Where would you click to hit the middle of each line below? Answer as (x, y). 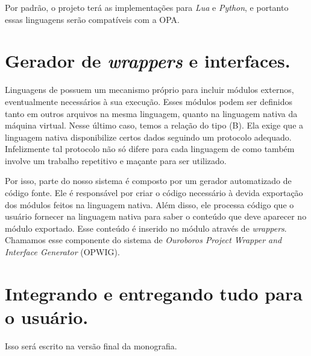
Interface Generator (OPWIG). (62, 252)
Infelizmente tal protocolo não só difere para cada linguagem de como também (150, 149)
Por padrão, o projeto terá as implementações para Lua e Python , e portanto (147, 7)
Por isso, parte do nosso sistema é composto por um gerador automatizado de (148, 181)
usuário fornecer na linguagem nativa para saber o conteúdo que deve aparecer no (156, 216)
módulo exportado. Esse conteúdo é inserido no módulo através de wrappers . (146, 228)
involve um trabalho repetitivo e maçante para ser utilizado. (116, 160)
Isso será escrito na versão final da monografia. (91, 345)
